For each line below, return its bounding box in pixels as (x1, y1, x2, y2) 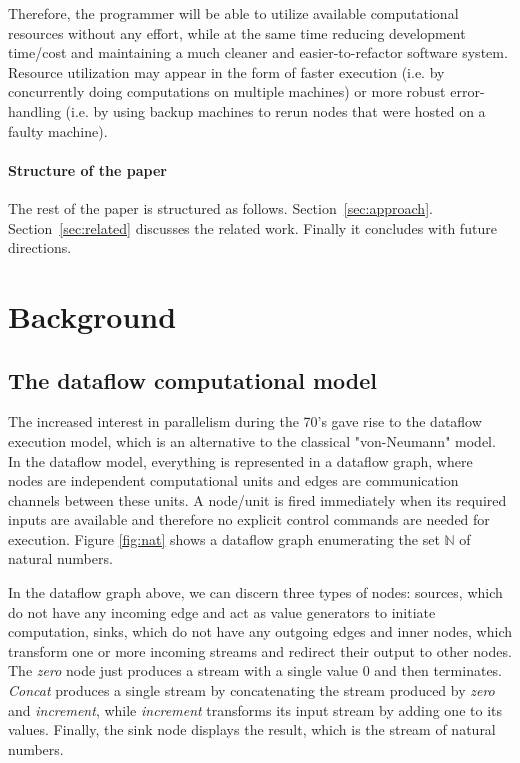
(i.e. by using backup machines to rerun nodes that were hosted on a (65, 100, 486, 121)
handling (8, 100, 61, 121)
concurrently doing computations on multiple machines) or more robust (8, 81, 446, 102)
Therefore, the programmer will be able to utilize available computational (8, 3, 459, 23)
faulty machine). (8, 120, 108, 141)
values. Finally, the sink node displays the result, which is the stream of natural (8, 719, 496, 740)
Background (8, 295, 177, 336)
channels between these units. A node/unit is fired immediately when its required (8, 489, 507, 510)
